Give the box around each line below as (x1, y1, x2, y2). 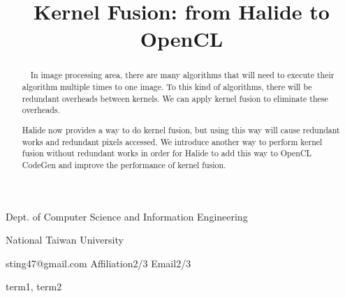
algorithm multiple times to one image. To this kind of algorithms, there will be (22, 81, 312, 93)
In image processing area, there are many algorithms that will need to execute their (30, 69, 335, 81)
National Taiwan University (6, 232, 124, 247)
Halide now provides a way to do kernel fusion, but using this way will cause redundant (22, 124, 340, 135)
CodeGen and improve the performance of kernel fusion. (22, 158, 226, 170)
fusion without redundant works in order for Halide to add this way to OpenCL (22, 147, 311, 159)
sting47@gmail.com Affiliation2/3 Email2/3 (6, 255, 191, 270)
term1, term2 (6, 279, 62, 294)
